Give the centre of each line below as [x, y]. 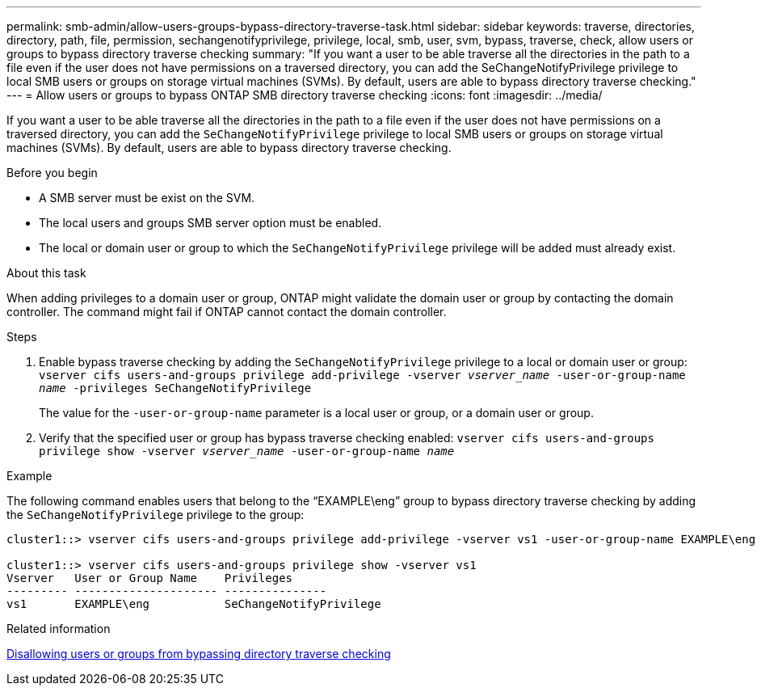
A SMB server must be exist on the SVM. [147, 198]
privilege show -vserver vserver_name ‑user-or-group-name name [247, 451]
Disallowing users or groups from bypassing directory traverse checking [199, 654]
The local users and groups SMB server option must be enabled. [210, 223]
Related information [59, 629]
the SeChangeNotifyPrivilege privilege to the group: [156, 515]
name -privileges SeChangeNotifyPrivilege [175, 388]
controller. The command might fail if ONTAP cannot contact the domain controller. [227, 312]
